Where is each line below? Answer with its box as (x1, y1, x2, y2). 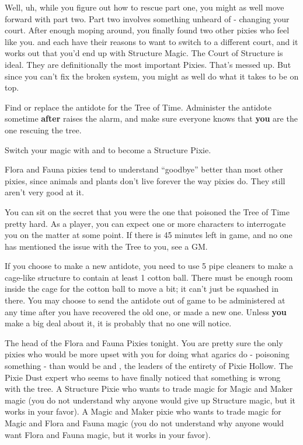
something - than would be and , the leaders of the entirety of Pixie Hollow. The (5, 360, 293, 372)
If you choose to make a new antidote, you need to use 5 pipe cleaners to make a (5, 260, 294, 272)
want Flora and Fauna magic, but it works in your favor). (5, 428, 211, 440)
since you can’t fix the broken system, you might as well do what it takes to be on (5, 70, 299, 82)
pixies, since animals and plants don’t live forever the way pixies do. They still (5, 174, 285, 187)
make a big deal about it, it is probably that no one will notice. (5, 317, 232, 329)
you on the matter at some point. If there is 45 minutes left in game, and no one (5, 229, 292, 241)
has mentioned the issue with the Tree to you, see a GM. (5, 240, 208, 252)
